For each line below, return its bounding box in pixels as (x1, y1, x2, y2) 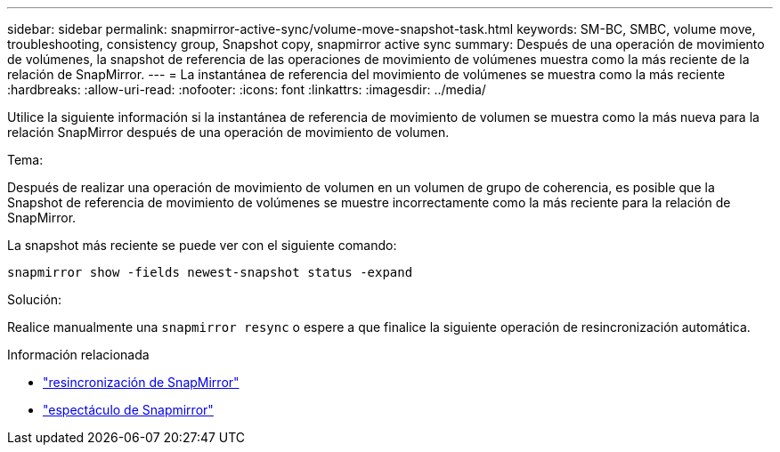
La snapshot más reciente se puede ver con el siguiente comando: (7, 238, 397, 253)
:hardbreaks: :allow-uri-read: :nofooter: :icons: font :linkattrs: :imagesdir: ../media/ (7, 82, 486, 97)
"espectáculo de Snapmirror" (43, 402, 214, 417)
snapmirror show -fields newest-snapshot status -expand (7, 265, 413, 279)
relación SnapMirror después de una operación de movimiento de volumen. (7, 125, 450, 140)
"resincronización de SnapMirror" (43, 375, 240, 390)
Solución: (7, 292, 62, 307)
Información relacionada (7, 347, 150, 362)
